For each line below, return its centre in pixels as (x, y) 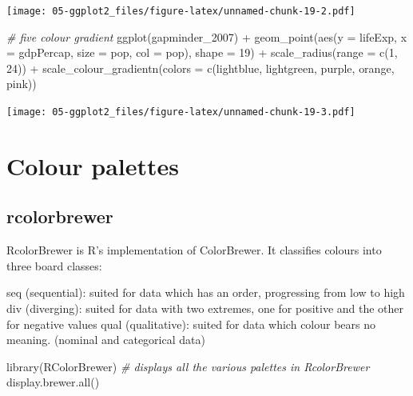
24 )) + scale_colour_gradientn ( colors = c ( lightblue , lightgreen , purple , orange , (201, 68)
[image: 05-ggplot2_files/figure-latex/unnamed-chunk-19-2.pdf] (181, 11)
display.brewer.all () (53, 382)
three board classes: (54, 265)
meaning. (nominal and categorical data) (106, 340)
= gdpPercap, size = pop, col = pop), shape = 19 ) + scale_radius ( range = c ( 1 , (202, 52)
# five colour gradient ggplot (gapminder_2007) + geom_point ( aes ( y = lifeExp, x (207, 36)
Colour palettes (93, 165)
